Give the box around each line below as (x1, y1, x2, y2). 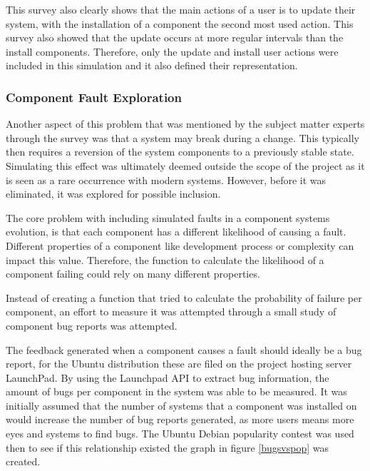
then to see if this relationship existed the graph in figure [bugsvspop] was (6, 440, 329, 455)
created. (6, 454, 41, 469)
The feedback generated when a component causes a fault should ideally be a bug (6, 342, 362, 357)
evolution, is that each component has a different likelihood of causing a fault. (6, 224, 346, 239)
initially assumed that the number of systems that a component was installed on (6, 397, 357, 412)
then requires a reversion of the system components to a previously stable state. (6, 144, 354, 159)
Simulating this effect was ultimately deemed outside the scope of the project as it (6, 158, 365, 173)
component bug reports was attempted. (6, 318, 178, 333)
